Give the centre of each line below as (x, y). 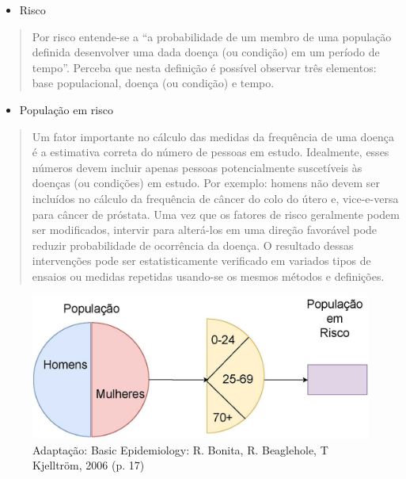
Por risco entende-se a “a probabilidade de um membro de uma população (212, 36)
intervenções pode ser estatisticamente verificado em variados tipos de (201, 261)
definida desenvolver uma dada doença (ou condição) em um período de (206, 52)
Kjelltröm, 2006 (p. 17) (89, 465)
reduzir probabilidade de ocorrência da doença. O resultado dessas (193, 245)
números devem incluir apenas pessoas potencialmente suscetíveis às (197, 167)
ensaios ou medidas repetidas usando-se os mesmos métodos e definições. (208, 276)
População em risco (66, 109)
